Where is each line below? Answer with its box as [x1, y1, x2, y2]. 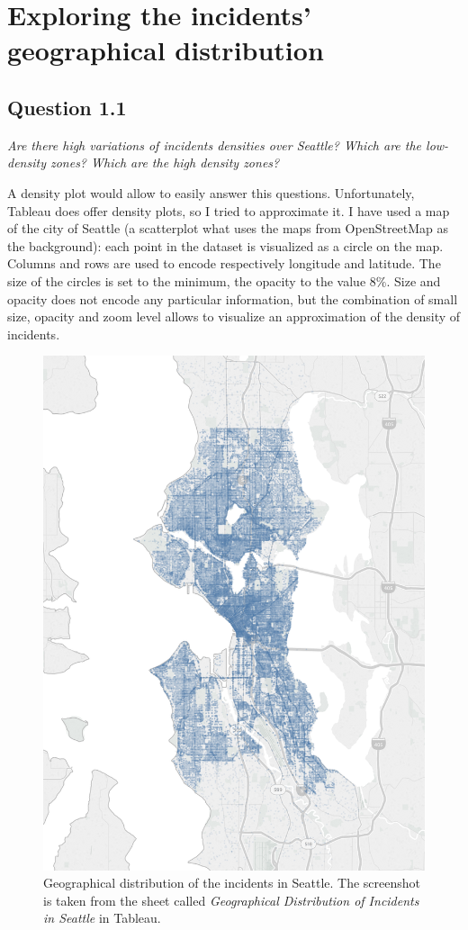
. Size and [386, 271, 441, 290]
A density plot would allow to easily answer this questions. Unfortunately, [7, 183, 415, 202]
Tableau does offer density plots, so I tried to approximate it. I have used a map [7, 201, 450, 220]
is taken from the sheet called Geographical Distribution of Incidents [43, 890, 419, 909]
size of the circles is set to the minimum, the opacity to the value [7, 271, 366, 290]
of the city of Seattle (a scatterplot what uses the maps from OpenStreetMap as [7, 219, 449, 238]
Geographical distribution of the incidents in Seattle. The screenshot [43, 873, 420, 892]
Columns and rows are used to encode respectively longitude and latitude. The [7, 254, 441, 273]
